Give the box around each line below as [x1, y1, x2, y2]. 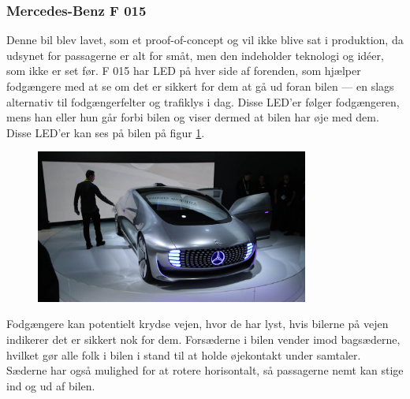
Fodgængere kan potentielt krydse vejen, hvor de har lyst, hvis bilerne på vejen [6, 315, 389, 332]
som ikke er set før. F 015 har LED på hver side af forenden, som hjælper [6, 62, 361, 79]
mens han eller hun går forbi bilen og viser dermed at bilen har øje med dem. [6, 109, 379, 125]
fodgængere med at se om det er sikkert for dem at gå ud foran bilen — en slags [6, 78, 394, 94]
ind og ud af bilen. [6, 377, 95, 393]
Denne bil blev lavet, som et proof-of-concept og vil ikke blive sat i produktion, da [6, 32, 404, 48]
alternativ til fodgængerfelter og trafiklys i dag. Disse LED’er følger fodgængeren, [6, 93, 400, 110]
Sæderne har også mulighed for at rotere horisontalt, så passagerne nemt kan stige [6, 362, 404, 378]
